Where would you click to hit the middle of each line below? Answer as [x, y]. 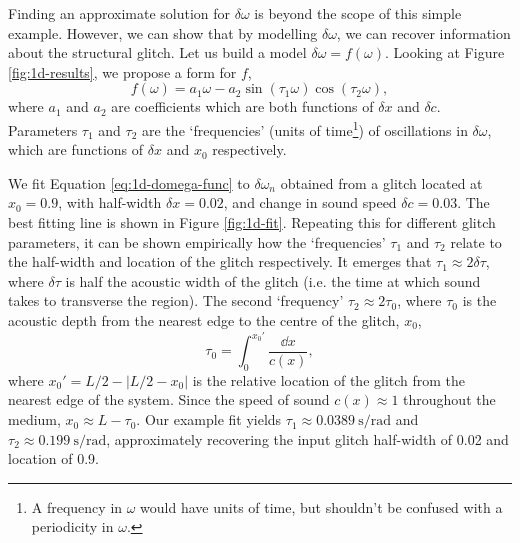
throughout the [449, 399]
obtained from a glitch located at [381, 182]
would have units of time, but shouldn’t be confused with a [321, 506]
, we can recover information [423, 32]
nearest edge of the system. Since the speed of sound [169, 399]
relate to [476, 241]
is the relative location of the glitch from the [329, 379]
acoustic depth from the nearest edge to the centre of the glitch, [204, 319]
